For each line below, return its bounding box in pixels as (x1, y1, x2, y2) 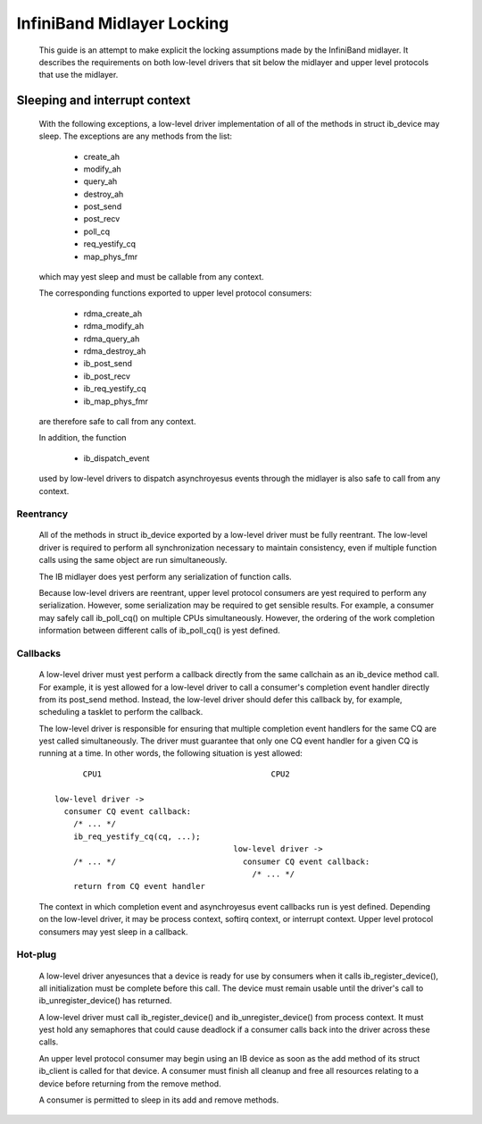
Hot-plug (16, 948, 57, 960)
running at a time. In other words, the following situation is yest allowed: (38, 748, 303, 759)
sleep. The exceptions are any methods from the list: (38, 130, 232, 142)
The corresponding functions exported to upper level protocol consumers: (38, 288, 312, 298)
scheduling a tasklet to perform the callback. (38, 707, 204, 717)
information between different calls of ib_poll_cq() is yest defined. (38, 625, 280, 636)
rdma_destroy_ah (83, 345, 146, 356)
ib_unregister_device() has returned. (38, 995, 172, 1006)
